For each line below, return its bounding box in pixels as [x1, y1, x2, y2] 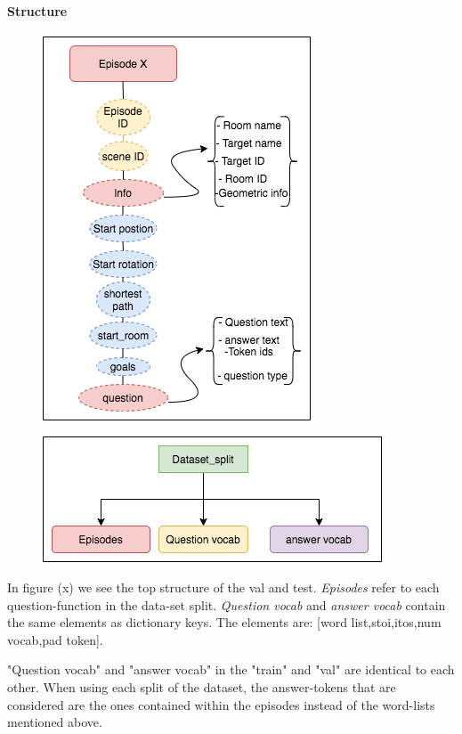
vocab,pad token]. [7, 630, 103, 648]
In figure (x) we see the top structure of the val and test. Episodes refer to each [7, 577, 440, 596]
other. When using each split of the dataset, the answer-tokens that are [7, 677, 396, 696]
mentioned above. [7, 713, 102, 731]
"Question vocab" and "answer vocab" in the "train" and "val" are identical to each [7, 660, 455, 679]
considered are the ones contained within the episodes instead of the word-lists [7, 695, 435, 714]
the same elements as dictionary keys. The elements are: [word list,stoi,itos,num [7, 613, 442, 632]
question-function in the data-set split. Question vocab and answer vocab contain [7, 595, 446, 614]
